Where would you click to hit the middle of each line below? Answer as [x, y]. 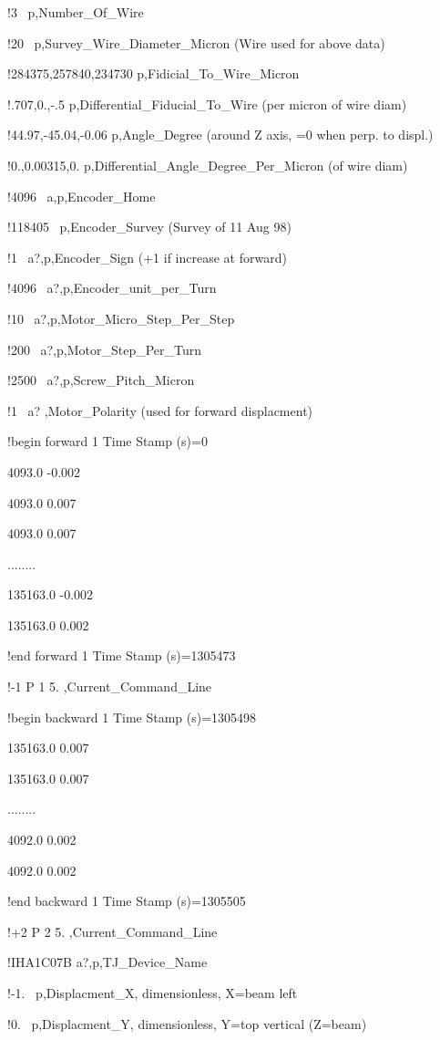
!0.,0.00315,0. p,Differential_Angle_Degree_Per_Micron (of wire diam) [208, 165]
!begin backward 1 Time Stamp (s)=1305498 [132, 717]
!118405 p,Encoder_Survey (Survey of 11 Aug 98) [149, 227]
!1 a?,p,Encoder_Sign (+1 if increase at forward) [147, 257]
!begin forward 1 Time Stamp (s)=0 [107, 441]
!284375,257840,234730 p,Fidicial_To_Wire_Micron [153, 73]
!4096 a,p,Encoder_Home [82, 196]
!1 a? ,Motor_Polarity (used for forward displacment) [160, 410]
